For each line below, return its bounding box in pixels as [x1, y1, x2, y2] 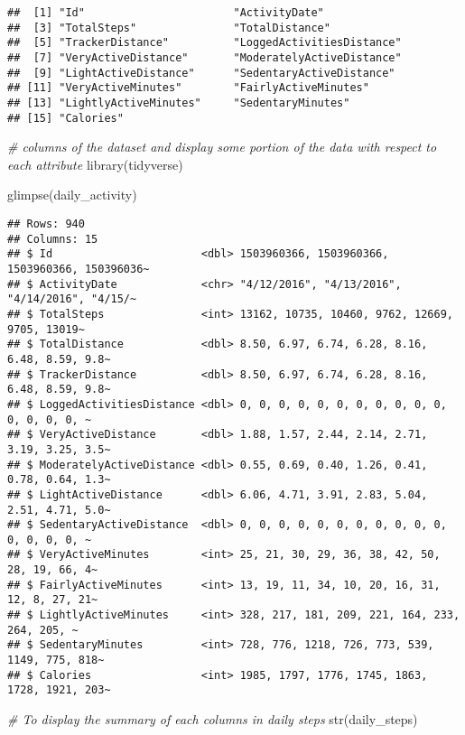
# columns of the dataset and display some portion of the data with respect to [7, 137, 437, 156]
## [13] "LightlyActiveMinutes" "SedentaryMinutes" [7, 96, 350, 109]
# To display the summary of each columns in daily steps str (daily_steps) [7, 710, 418, 729]
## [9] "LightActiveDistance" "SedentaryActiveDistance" [7, 66, 395, 79]
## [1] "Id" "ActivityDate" [7, 6, 324, 19]
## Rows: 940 [7, 218, 85, 231]
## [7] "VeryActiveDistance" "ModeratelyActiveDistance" [7, 51, 402, 64]
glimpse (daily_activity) [7, 185, 137, 204]
